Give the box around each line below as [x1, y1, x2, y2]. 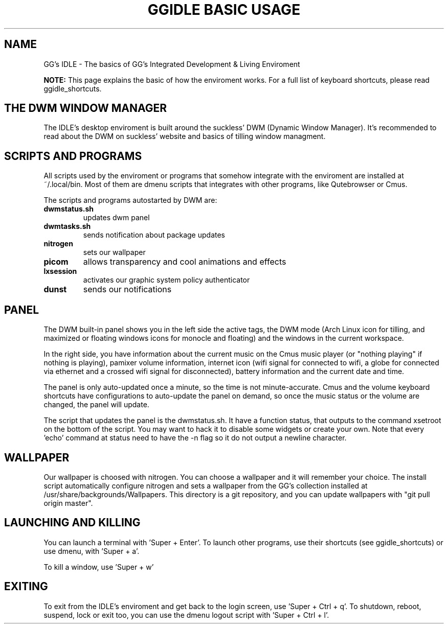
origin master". [43, 498, 93, 507]
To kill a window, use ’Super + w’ [43, 562, 154, 571]
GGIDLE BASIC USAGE [147, 1, 301, 18]
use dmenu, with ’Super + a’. [43, 546, 140, 555]
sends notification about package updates [83, 230, 226, 240]
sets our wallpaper [83, 248, 146, 257]
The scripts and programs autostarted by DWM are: [43, 196, 217, 205]
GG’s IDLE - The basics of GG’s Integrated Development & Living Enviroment [43, 59, 300, 68]
